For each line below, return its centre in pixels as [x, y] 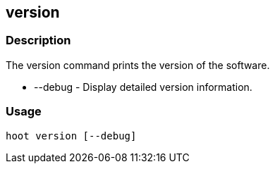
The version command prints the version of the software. [138, 65]
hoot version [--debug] [71, 136]
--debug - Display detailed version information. [143, 87]
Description [38, 40]
